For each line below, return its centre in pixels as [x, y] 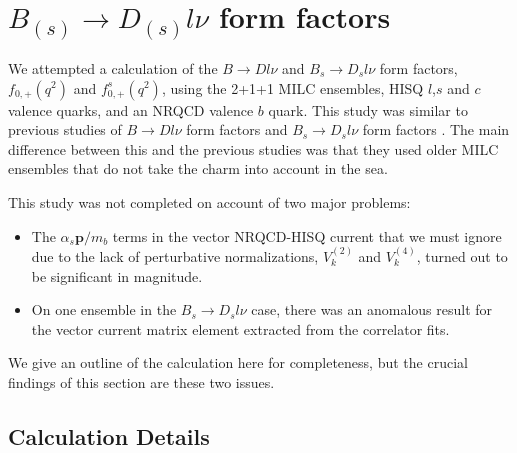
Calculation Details [109, 435]
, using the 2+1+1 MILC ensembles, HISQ [292, 87]
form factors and [237, 129]
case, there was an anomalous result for [372, 309]
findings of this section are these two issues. [141, 381]
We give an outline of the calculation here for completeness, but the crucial [238, 362]
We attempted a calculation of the [113, 67]
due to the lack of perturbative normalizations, [175, 255]
